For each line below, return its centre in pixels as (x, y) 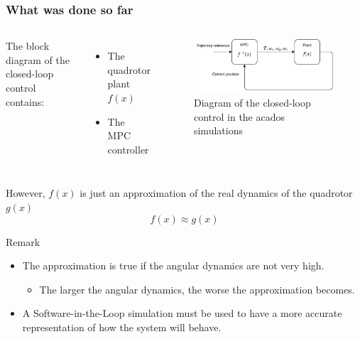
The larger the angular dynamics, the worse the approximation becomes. (197, 289)
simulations (218, 130)
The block (28, 46)
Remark (23, 241)
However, (26, 193)
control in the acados (239, 116)
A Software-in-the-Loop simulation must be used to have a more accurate (182, 313)
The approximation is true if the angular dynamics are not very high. (173, 265)
